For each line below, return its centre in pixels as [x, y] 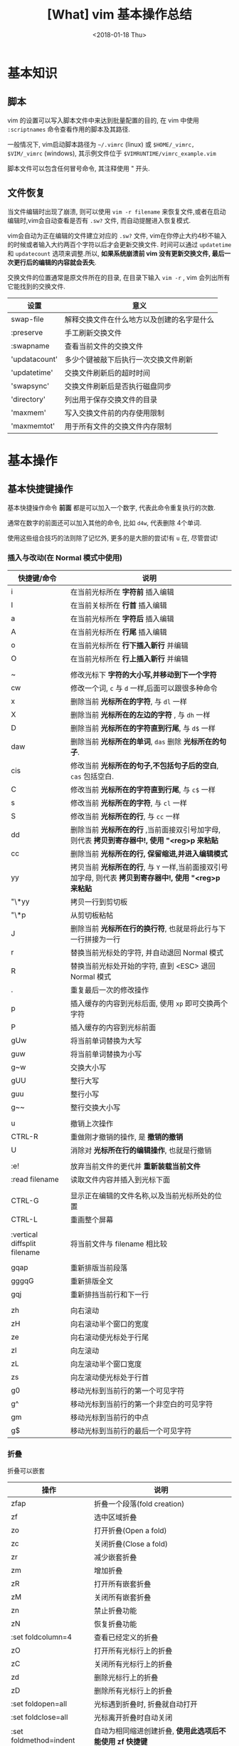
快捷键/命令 [37, 578]
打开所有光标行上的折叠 [133, 1651]
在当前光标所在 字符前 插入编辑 [122, 592]
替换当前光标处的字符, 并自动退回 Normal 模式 [147, 952]
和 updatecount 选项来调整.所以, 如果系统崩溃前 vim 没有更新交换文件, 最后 [116, 253]
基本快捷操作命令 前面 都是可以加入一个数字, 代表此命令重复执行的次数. [111, 507]
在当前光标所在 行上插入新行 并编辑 [129, 658]
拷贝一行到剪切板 [99, 902]
